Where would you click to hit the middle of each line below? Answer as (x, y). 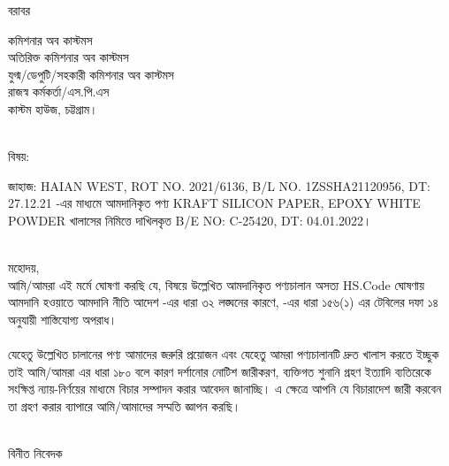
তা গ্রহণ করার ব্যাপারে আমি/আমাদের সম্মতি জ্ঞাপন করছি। (125, 405)
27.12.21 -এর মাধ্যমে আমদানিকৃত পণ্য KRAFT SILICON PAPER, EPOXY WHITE (214, 203)
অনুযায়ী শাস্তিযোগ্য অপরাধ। (63, 319)
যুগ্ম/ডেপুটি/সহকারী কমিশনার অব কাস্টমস (91, 74)
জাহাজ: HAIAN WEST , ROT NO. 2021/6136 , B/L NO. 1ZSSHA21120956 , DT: (219, 185)
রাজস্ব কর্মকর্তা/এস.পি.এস (59, 92)
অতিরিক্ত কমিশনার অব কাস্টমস (68, 57)
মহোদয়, (24, 267)
